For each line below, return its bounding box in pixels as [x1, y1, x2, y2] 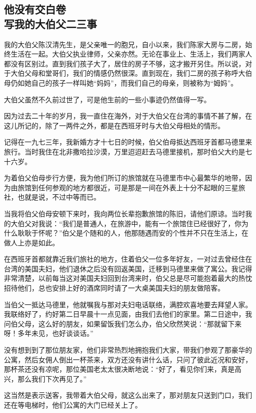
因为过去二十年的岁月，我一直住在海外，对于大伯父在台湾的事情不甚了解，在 [4, 111, 252, 121]
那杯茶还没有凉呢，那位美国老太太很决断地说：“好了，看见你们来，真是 [4, 364, 235, 374]
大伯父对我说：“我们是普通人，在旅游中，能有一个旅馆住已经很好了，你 [10, 218, 242, 228]
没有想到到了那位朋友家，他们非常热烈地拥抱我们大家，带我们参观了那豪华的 [4, 345, 252, 355]
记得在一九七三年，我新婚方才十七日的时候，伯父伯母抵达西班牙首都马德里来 [4, 137, 252, 147]
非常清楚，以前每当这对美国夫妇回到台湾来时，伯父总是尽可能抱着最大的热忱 [4, 273, 252, 283]
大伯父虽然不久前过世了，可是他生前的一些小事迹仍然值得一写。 [4, 94, 211, 104]
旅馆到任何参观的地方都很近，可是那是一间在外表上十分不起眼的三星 [17, 182, 238, 192]
